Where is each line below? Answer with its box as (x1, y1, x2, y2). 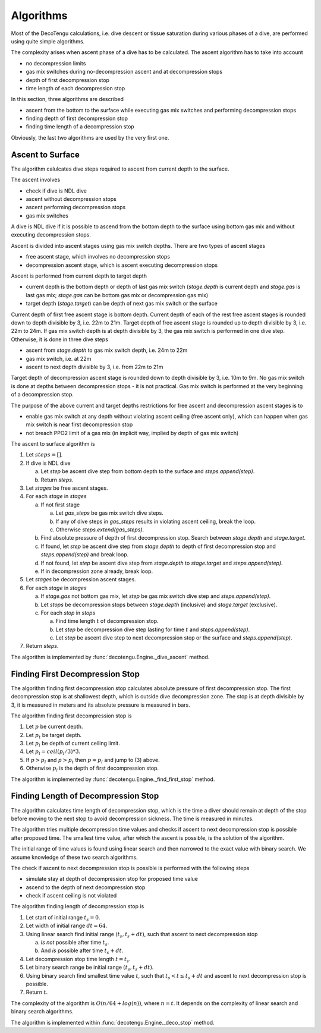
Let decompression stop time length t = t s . (26, 955, 131, 964)
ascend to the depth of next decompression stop (26, 883, 146, 891)
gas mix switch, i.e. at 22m (26, 355, 92, 362)
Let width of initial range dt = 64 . (26, 922, 108, 930)
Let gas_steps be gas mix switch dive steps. (55, 509, 163, 516)
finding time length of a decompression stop (26, 123, 135, 130)
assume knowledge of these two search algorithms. (11, 854, 138, 861)
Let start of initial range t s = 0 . (26, 914, 100, 922)
